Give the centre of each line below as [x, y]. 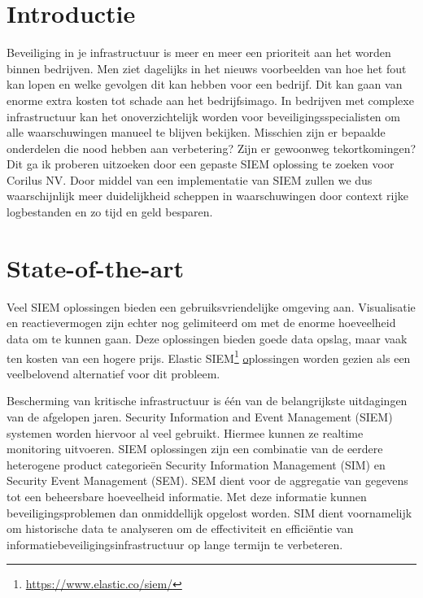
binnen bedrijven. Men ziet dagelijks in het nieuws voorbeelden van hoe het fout [207, 68]
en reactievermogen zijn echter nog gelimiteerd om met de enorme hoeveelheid [201, 323]
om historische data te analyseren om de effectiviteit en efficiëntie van [180, 528]
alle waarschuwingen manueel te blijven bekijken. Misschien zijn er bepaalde [196, 132]
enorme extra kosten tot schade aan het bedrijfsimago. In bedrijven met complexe [210, 100]
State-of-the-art [96, 267]
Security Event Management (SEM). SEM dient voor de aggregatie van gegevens [207, 480]
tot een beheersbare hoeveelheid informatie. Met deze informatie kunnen [187, 496]
